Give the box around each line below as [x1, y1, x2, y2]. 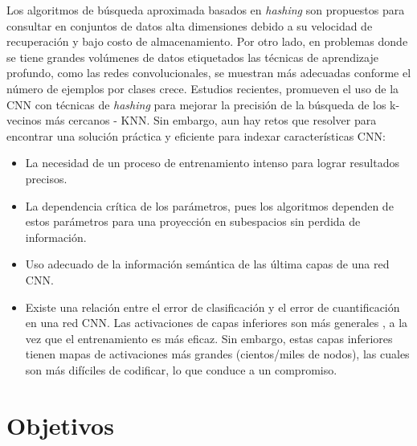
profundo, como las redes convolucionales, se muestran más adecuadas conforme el [6, 64, 411, 81]
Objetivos [6, 408, 114, 441]
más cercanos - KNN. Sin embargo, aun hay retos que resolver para [45, 112, 377, 129]
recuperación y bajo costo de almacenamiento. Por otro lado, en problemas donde [6, 33, 408, 50]
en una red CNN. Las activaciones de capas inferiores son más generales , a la [25, 314, 408, 331]
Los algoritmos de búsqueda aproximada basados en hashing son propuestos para [6, 2, 405, 18]
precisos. [25, 170, 67, 186]
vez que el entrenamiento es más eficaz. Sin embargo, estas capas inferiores [25, 329, 393, 346]
